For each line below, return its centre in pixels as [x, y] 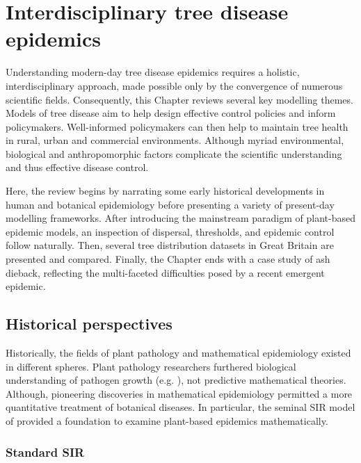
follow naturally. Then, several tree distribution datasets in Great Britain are [170, 245]
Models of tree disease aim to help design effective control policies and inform [171, 113]
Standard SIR [45, 452]
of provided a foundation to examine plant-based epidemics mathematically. [167, 420]
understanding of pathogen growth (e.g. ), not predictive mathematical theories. [176, 380]
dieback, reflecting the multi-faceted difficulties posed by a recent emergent [165, 272]
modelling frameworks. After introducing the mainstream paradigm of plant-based [180, 218]
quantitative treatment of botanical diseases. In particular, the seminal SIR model [180, 407]
